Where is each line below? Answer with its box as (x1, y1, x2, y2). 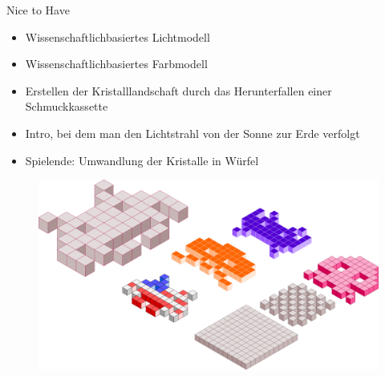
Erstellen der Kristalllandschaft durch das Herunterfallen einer (25, 82, 332, 99)
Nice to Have (6, 2, 70, 18)
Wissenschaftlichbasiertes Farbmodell (25, 55, 208, 72)
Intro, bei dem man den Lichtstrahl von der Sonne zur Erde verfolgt (25, 124, 360, 141)
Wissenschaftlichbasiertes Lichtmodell (25, 28, 210, 45)
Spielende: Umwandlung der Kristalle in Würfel (25, 152, 259, 168)
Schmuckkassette (25, 98, 108, 115)
